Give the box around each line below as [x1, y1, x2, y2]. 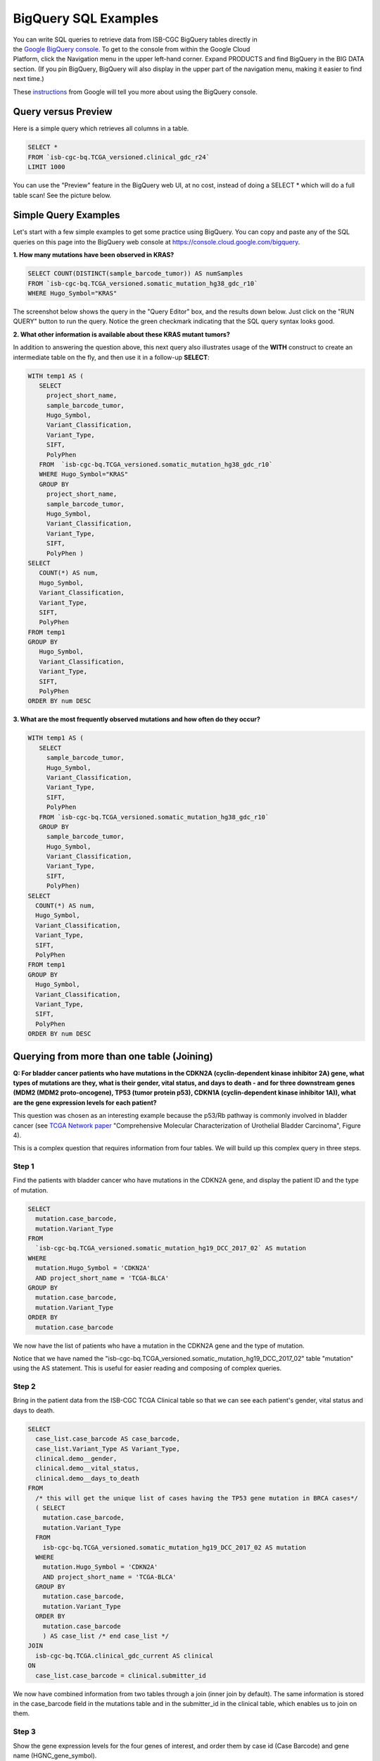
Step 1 [13, 1162, 34, 1171]
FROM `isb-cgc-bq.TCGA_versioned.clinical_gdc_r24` [27, 153, 210, 161]
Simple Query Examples [13, 209, 120, 221]
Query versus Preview [13, 106, 113, 118]
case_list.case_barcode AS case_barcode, [35, 1435, 181, 1443]
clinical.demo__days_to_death [35, 1474, 140, 1482]
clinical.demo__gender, [35, 1455, 118, 1462]
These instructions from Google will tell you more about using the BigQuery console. [13, 87, 258, 96]
